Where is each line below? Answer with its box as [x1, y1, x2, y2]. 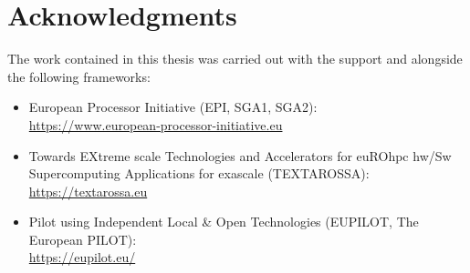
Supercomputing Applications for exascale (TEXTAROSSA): [28, 164, 370, 183]
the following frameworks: [7, 66, 151, 86]
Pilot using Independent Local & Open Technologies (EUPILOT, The [28, 212, 419, 231]
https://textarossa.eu [28, 181, 148, 200]
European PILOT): [28, 229, 137, 248]
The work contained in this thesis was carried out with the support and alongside [7, 49, 463, 68]
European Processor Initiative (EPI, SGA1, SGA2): [28, 97, 318, 116]
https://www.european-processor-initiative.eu [28, 115, 283, 134]
